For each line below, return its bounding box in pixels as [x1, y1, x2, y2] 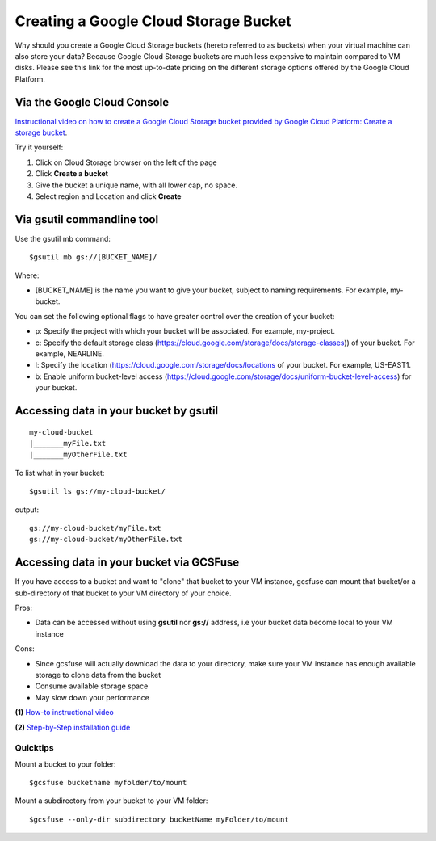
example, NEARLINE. [35, 349, 105, 359]
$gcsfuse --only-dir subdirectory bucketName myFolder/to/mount [29, 814, 290, 824]
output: [15, 505, 40, 515]
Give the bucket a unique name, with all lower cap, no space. [35, 180, 238, 190]
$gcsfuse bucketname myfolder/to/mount [29, 778, 187, 788]
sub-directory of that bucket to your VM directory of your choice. [15, 588, 232, 598]
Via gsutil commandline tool [15, 212, 159, 226]
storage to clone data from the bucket [35, 670, 161, 679]
